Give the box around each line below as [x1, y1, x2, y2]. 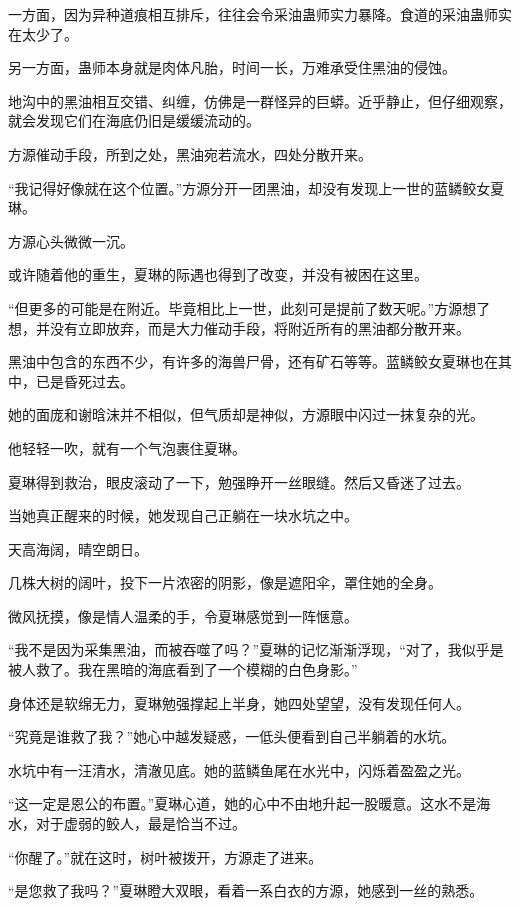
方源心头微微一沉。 [8, 230, 134, 251]
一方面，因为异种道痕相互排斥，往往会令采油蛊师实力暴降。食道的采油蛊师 [8, 4, 498, 24]
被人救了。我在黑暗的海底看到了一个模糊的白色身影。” [8, 659, 358, 680]
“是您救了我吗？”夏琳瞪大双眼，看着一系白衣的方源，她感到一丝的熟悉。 [8, 880, 484, 901]
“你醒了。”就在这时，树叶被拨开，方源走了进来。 [8, 846, 323, 867]
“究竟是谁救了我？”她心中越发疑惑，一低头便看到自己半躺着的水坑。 [8, 726, 456, 747]
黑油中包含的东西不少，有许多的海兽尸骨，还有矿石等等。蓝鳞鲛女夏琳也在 [8, 351, 498, 372]
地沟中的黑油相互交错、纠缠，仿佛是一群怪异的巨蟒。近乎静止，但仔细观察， [8, 90, 512, 111]
